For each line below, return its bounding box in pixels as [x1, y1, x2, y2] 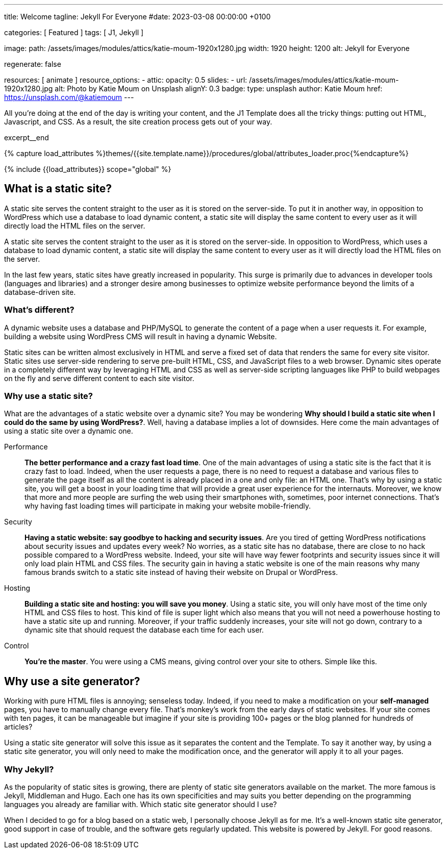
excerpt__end [4, 133, 49, 142]
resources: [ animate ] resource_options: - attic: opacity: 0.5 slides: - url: [4, 76, 247, 84]
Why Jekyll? [4, 764, 54, 774]
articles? [4, 722, 33, 732]
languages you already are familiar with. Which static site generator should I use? [4, 799, 277, 809]
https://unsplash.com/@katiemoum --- [4, 93, 134, 102]
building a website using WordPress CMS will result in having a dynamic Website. [4, 332, 277, 341]
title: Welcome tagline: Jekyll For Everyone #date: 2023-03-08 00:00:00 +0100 [4, 12, 271, 21]
